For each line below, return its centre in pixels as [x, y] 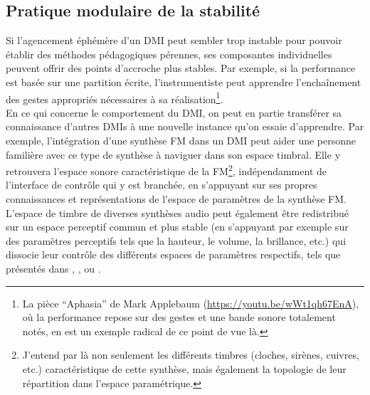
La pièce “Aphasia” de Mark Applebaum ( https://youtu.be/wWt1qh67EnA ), [191, 303]
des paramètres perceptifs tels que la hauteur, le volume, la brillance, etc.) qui [176, 240]
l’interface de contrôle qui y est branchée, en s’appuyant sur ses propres [162, 185]
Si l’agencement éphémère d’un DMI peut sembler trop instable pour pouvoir [174, 40]
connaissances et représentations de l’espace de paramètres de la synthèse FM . [176, 199]
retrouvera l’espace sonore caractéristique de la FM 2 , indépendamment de [166, 170]
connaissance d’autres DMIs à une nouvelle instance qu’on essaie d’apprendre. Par [185, 126]
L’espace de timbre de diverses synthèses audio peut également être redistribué [177, 212]
